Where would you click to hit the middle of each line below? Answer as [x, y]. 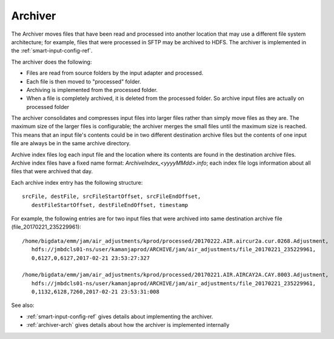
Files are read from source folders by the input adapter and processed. [115, 73]
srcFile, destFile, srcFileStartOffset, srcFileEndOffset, [112, 196]
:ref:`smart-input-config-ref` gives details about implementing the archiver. [120, 316]
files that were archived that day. [52, 171]
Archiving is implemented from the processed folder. [92, 90]
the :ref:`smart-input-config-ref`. [52, 51]
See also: [23, 305]
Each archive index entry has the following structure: [77, 182]
